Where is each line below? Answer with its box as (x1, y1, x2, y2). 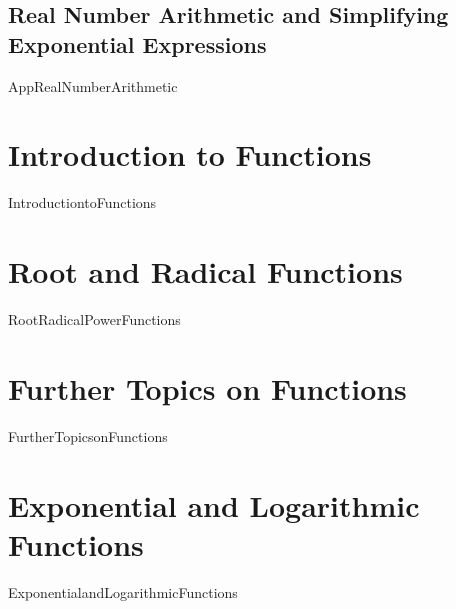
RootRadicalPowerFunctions (8, 309, 181, 330)
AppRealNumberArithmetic (8, 75, 178, 96)
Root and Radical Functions (8, 251, 403, 292)
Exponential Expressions (8, 28, 267, 59)
